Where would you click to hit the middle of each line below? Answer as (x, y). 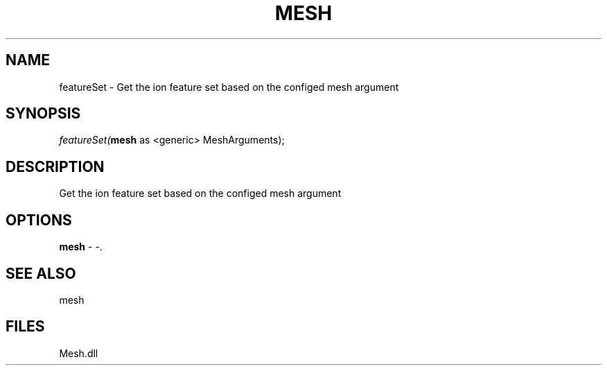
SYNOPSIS (43, 114)
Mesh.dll (79, 353)
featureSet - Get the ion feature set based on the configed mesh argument (229, 87)
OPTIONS (39, 220)
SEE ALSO (41, 273)
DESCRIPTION (55, 166)
